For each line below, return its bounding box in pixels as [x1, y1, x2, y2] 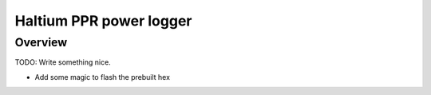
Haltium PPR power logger [14, 12, 192, 30]
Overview [14, 35, 68, 49]
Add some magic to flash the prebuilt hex [34, 72, 171, 81]
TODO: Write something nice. [14, 57, 111, 67]
